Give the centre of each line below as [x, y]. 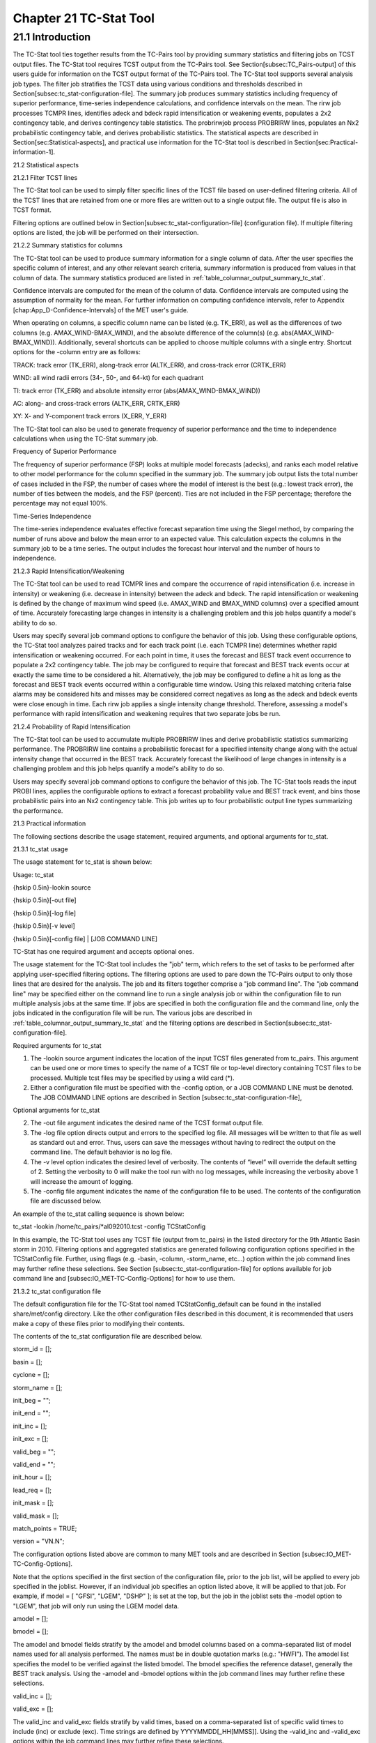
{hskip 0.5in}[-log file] [45, 913]
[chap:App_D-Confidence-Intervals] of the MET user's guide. [101, 310]
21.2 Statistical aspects [46, 165]
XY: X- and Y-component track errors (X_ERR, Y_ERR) [90, 416]
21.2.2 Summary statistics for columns [68, 245]
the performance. [38, 810]
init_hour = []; [32, 1477]
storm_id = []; [32, 1349]
